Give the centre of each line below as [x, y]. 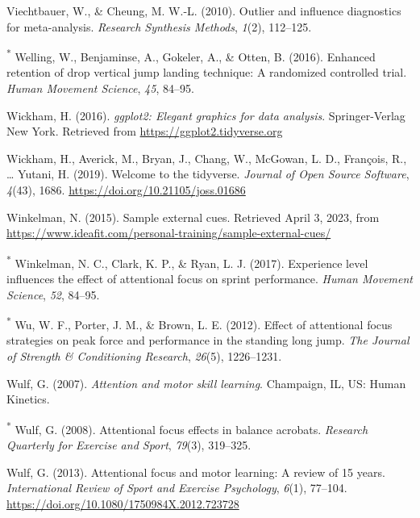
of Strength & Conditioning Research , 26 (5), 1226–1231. [144, 356]
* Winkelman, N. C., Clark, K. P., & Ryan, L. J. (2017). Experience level [187, 261]
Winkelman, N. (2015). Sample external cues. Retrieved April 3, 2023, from [193, 217]
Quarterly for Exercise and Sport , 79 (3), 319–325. [129, 445]
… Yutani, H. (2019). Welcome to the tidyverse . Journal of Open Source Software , [208, 174]
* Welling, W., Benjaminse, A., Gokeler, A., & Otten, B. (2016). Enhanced [191, 55]
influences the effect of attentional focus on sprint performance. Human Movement [210, 279]
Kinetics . [28, 399]
